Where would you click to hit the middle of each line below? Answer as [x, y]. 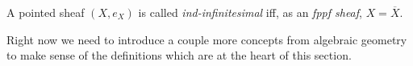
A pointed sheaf [46, 12]
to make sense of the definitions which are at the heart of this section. [179, 55]
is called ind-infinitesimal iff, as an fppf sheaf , [250, 12]
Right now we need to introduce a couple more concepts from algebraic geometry [207, 39]
